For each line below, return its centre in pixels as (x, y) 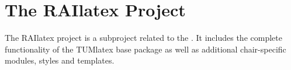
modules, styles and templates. (60, 60)
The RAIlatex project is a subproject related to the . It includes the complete (143, 38)
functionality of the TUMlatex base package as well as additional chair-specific (145, 49)
